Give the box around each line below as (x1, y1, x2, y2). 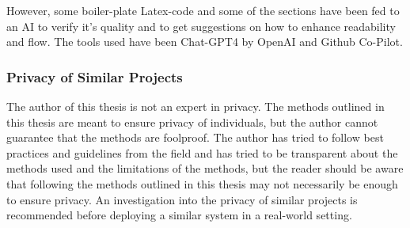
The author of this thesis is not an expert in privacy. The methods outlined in (6, 98, 385, 114)
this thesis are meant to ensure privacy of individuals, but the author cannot (6, 113, 378, 130)
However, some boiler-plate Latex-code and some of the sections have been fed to (6, 2, 400, 18)
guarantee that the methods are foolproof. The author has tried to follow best (6, 129, 384, 146)
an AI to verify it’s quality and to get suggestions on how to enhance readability (6, 17, 396, 34)
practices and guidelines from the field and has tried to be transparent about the (6, 144, 398, 161)
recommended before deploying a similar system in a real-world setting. (6, 207, 352, 223)
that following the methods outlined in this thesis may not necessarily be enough (6, 175, 398, 192)
